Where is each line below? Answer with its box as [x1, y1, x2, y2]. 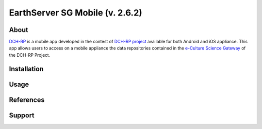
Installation [9, 64, 44, 73]
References [9, 96, 45, 104]
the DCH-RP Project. [9, 52, 50, 58]
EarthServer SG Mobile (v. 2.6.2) [9, 7, 143, 18]
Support [9, 111, 34, 119]
